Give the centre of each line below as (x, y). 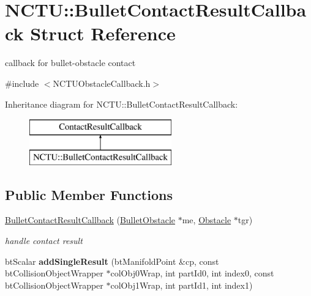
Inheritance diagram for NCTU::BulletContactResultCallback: (122, 104)
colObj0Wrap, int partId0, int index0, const (192, 273)
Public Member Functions (89, 194)
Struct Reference (103, 33)
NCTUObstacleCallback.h (102, 83)
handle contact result (44, 241)
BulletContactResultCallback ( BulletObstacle (90, 220)
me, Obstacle (207, 220)
